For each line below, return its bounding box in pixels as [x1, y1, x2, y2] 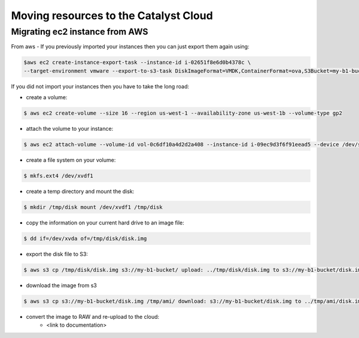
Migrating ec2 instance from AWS [11, 26, 148, 37]
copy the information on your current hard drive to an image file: [26, 219, 185, 226]
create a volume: [26, 94, 68, 101]
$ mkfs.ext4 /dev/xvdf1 [23, 173, 94, 179]
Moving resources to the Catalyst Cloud [11, 9, 214, 22]
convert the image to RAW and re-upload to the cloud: [26, 313, 160, 320]
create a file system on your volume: [26, 156, 116, 164]
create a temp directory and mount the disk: [26, 188, 135, 195]
